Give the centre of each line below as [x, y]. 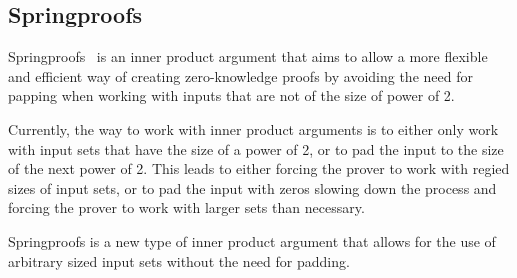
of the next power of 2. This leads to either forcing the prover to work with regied [259, 168]
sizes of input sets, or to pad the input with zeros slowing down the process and [252, 187]
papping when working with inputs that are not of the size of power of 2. [231, 95]
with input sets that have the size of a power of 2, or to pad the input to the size [256, 148]
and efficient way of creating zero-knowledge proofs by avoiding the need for [240, 75]
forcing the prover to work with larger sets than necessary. [186, 207]
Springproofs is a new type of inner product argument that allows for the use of [252, 240]
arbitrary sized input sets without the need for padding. [179, 260]
